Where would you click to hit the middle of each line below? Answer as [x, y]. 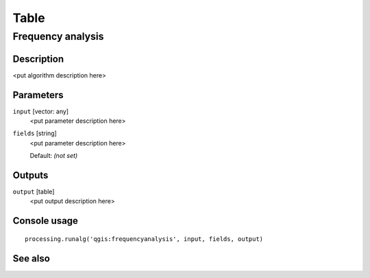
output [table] [34, 192]
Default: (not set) [54, 156]
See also [32, 258]
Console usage [46, 221]
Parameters [38, 95]
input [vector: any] [40, 111]
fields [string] [35, 133]
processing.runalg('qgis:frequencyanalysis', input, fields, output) [144, 239]
